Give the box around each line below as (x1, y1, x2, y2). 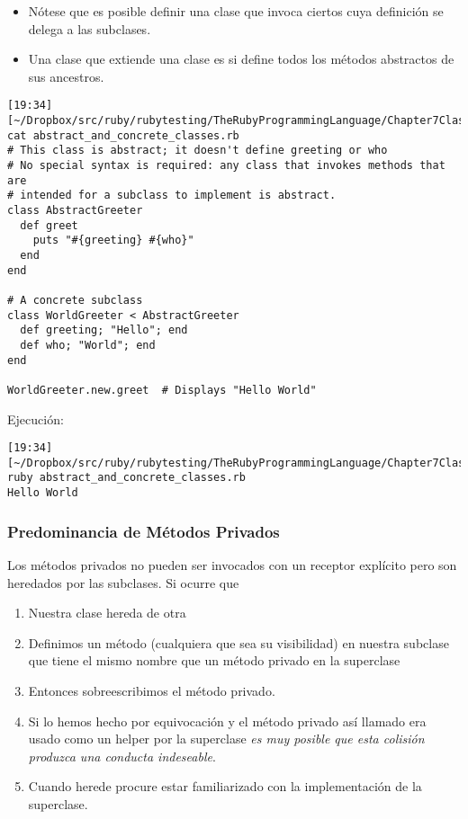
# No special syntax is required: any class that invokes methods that (7, 159, 445, 172)
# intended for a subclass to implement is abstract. (7, 189, 337, 202)
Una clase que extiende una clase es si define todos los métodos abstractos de (28, 49, 454, 68)
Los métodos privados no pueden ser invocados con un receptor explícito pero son (7, 555, 457, 574)
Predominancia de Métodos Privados (7, 520, 280, 542)
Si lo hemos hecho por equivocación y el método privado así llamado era (28, 711, 427, 730)
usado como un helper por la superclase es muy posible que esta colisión (28, 729, 425, 748)
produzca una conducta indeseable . (28, 746, 216, 765)
